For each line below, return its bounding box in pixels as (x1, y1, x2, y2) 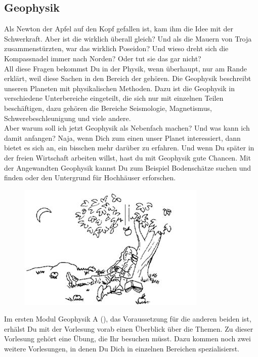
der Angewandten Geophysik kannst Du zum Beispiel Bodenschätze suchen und (4, 162, 251, 173)
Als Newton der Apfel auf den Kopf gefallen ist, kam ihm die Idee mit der (4, 23, 233, 34)
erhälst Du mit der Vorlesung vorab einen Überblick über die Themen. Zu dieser (4, 323, 253, 334)
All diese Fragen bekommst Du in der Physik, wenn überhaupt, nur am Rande (4, 63, 247, 73)
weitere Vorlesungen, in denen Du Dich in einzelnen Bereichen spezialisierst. (4, 343, 239, 354)
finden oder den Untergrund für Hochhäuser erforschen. (4, 172, 176, 183)
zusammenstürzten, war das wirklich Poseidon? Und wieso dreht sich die (4, 43, 229, 54)
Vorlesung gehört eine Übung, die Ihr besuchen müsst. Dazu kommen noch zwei (4, 333, 251, 344)
